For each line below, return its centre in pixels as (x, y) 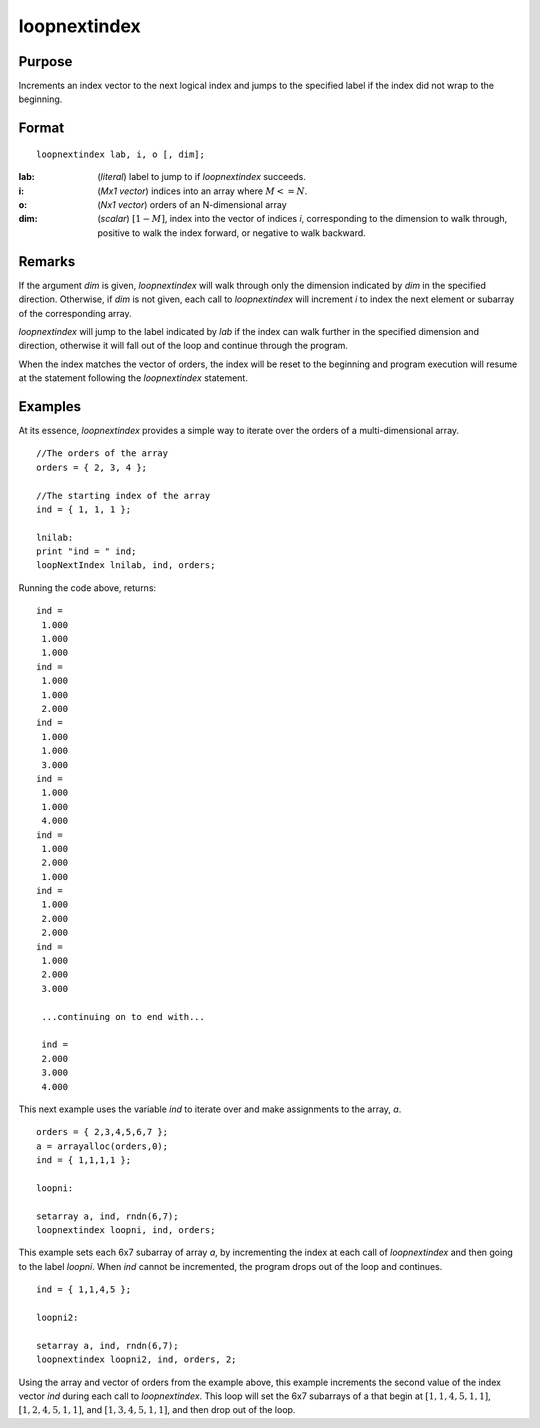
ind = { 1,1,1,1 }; (84, 1160)
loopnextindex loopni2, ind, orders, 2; (136, 1359)
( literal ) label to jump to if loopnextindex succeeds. (202, 177)
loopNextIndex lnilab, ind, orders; (126, 565)
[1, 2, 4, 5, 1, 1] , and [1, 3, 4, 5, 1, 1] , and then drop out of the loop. (157, 1410)
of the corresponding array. (75, 313)
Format (41, 128)
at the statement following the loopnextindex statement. (133, 378)
